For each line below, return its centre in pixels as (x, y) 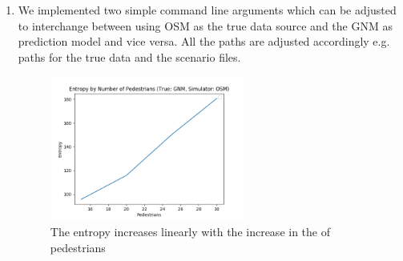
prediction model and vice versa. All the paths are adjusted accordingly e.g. (204, 41)
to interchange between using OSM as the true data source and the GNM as (205, 25)
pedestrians (78, 247)
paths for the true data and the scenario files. (129, 56)
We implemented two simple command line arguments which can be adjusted (207, 10)
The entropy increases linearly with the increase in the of (190, 232)
